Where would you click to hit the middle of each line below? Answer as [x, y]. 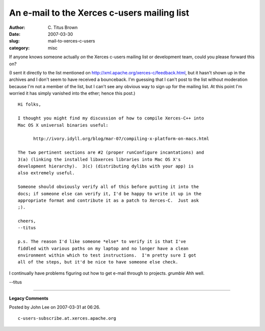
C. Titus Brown [63, 27]
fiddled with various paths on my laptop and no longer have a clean [103, 248]
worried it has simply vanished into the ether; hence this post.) [72, 94]
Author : [17, 27]
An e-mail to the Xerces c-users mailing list [99, 13]
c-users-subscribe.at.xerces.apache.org [67, 319]
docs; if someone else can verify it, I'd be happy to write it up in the [110, 194]
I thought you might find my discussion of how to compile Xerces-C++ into [111, 118]
